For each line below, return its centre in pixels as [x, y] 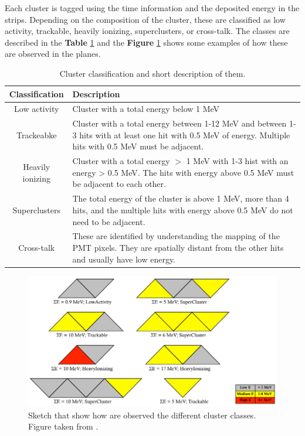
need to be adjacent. [109, 221]
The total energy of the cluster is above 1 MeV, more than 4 [181, 198]
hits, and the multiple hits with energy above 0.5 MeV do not [183, 210]
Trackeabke [37, 134]
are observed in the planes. [53, 54]
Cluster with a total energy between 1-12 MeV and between [179, 123]
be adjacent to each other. [119, 184]
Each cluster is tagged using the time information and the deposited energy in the [152, 8]
